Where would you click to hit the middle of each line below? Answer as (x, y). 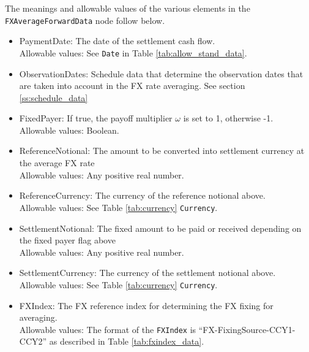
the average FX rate (57, 163)
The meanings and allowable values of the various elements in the (128, 8)
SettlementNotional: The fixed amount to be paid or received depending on (160, 228)
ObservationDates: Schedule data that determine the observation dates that (161, 73)
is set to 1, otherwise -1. (228, 118)
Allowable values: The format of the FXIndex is (108, 329)
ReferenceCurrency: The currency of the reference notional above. (142, 195)
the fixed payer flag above (67, 240)
